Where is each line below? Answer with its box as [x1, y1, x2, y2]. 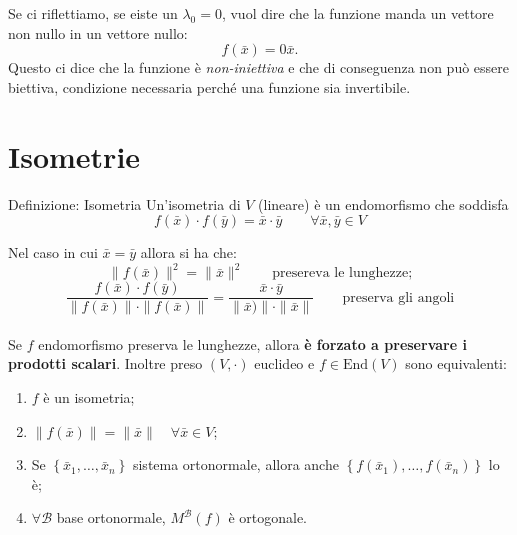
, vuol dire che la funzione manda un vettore [221, 3, 494, 23]
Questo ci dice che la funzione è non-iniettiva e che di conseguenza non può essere [8, 57, 509, 78]
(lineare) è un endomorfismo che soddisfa [258, 193, 509, 214]
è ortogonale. [228, 507, 308, 528]
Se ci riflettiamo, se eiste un [8, 3, 178, 23]
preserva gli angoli [342, 290, 455, 305]
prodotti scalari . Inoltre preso [8, 353, 203, 374]
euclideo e [254, 353, 315, 374]
